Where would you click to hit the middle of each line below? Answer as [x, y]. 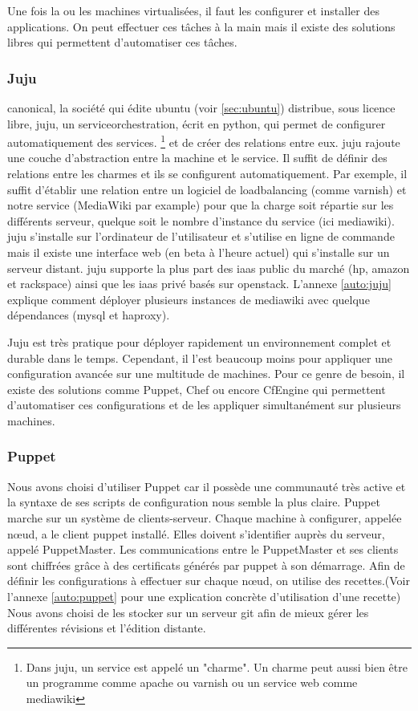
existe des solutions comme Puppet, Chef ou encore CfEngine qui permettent [197, 389]
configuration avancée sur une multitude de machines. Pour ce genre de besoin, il [206, 374]
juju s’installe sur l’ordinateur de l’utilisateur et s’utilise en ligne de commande [201, 236]
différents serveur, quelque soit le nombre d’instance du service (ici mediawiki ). [201, 220]
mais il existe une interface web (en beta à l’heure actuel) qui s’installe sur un [199, 252]
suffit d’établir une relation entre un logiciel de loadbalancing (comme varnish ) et [207, 189]
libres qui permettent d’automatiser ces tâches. [122, 42]
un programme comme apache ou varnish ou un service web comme [192, 683]
